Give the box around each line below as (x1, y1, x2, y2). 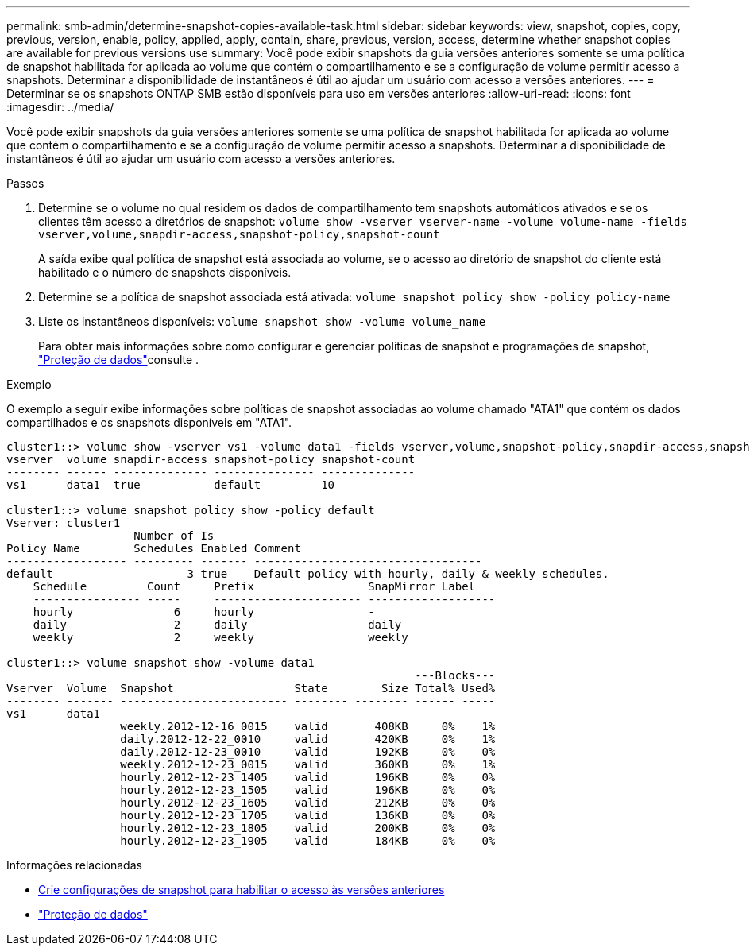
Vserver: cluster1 (6, 517, 121, 529)
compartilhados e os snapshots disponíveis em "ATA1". (6, 416, 292, 429)
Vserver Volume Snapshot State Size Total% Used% (6, 682, 496, 695)
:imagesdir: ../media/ (6, 100, 114, 114)
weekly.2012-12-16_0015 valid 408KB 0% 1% (120, 720, 496, 733)
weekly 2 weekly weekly (33, 631, 408, 644)
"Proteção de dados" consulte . (38, 353, 199, 366)
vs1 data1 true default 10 (6, 478, 335, 491)
